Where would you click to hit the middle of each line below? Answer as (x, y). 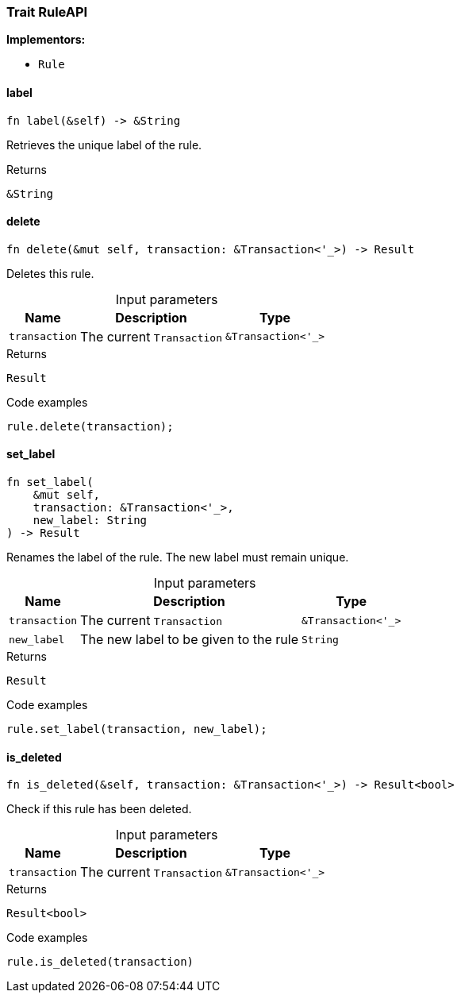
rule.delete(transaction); (90, 426)
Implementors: (46, 40)
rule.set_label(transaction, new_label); (137, 729)
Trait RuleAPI (47, 12)
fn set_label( (50, 482)
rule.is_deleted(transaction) (100, 962)
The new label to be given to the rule (189, 640)
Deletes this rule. (50, 273)
